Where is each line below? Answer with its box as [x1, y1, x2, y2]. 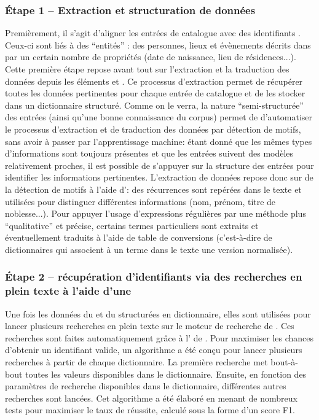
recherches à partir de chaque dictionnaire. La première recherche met [5, 356, 268, 368]
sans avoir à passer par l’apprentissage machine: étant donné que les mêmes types [5, 134, 312, 147]
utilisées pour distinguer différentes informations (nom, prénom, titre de [5, 195, 276, 208]
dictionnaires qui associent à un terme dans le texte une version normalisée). [5, 243, 293, 255]
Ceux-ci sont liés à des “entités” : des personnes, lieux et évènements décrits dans [5, 38, 311, 51]
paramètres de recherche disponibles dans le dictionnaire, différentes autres [5, 379, 286, 392]
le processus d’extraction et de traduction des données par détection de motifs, [5, 122, 301, 135]
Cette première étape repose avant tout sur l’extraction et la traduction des [5, 63, 289, 75]
